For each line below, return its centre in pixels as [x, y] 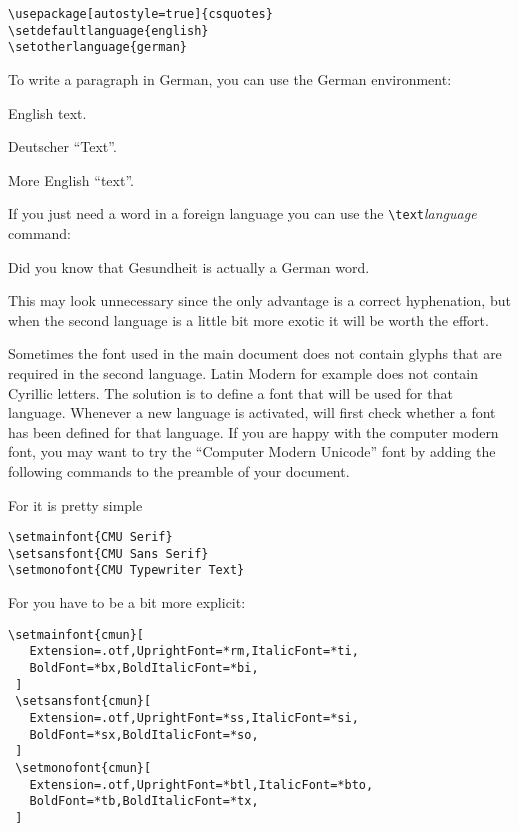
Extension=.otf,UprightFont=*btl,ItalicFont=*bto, [201, 784]
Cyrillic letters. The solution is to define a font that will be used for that [230, 392]
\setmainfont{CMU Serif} [90, 537]
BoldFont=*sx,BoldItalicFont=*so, [144, 734]
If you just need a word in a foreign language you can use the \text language [242, 213]
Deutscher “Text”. [62, 146]
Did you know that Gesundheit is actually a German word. [189, 266]
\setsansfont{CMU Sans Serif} [108, 553]
